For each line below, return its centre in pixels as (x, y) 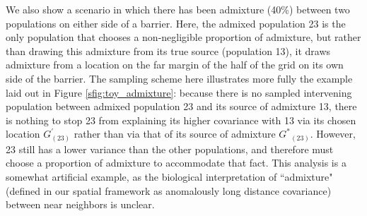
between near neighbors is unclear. (80, 204)
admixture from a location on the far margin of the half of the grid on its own (175, 65)
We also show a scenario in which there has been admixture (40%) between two (178, 9)
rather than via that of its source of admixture (175, 134)
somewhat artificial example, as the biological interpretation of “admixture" (169, 177)
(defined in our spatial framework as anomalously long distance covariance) (169, 190)
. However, (333, 134)
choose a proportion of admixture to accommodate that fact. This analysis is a (176, 163)
